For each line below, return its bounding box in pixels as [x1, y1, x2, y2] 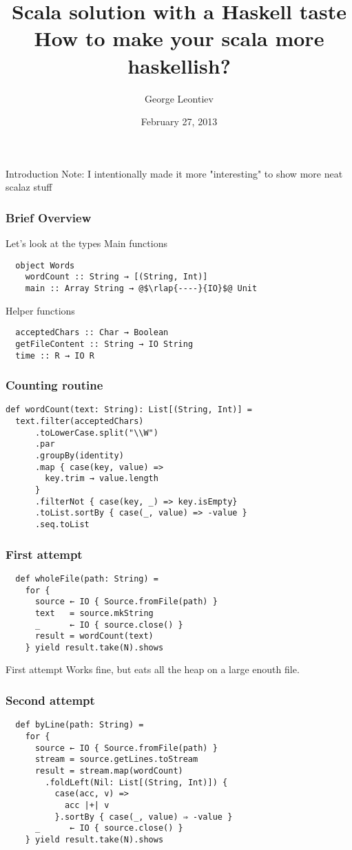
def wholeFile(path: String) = [15, 573, 158, 584]
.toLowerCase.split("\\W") [34, 427, 158, 438]
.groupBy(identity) [34, 451, 124, 461]
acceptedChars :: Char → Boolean [15, 328, 169, 338]
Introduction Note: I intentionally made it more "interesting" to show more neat [6, 166, 343, 180]
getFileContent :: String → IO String [15, 339, 194, 349]
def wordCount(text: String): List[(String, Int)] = [6, 405, 252, 415]
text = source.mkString [34, 608, 154, 618]
